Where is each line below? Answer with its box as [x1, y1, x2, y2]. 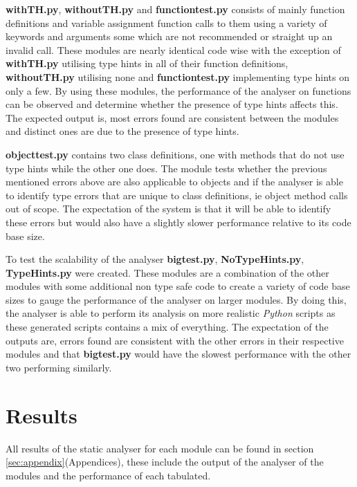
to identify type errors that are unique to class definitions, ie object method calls [6, 187, 348, 202]
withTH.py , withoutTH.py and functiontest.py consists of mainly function [6, 2, 345, 16]
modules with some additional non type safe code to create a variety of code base [6, 279, 350, 293]
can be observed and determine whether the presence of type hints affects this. [6, 97, 338, 111]
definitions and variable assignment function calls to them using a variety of [6, 15, 327, 30]
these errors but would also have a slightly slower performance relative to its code [6, 214, 351, 229]
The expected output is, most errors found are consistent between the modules [6, 110, 339, 125]
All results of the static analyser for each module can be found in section [6, 441, 314, 455]
